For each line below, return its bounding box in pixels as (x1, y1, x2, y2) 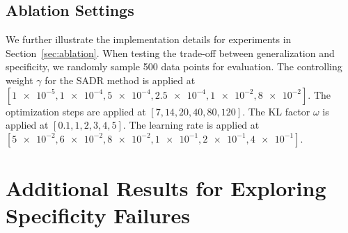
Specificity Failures (6, 201, 190, 230)
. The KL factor (242, 104, 310, 118)
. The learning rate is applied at (122, 118, 260, 132)
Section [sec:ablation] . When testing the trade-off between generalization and (6, 45, 335, 60)
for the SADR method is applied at (45, 72, 196, 87)
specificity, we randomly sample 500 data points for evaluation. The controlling (6, 59, 342, 74)
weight (6, 72, 33, 87)
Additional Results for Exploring (6, 173, 326, 202)
